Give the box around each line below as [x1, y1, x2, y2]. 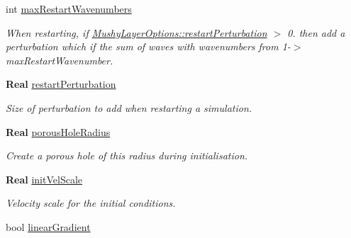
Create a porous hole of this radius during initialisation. [6, 148, 248, 163]
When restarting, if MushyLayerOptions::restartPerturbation [6, 25, 267, 40]
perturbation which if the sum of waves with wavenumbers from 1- [6, 39, 291, 54]
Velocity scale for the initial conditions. [6, 195, 176, 210]
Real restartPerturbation [6, 76, 116, 91]
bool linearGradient [6, 219, 91, 234]
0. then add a [287, 25, 345, 40]
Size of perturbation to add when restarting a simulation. [6, 100, 252, 115]
